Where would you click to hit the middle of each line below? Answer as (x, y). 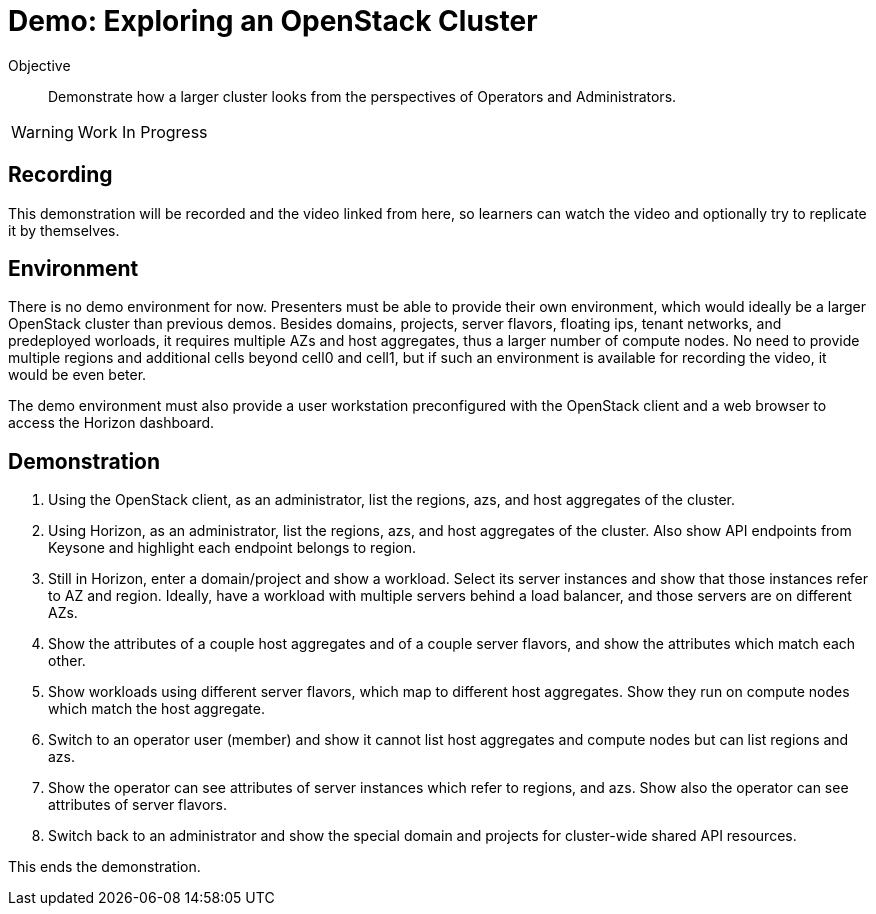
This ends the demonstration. (104, 867)
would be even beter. (77, 375)
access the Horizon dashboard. (111, 423)
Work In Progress (142, 131)
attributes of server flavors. (138, 805)
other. (67, 661)
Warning (42, 131)
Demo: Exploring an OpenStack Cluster (273, 21)
